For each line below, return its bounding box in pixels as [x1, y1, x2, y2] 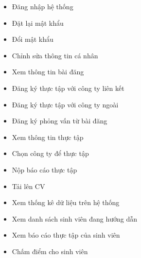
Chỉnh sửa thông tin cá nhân [12, 50, 98, 60]
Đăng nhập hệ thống [12, 1, 73, 11]
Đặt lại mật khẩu [12, 17, 64, 28]
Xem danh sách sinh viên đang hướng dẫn [12, 213, 138, 224]
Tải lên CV [12, 181, 45, 191]
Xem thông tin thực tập [12, 132, 84, 142]
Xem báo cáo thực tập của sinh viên [12, 230, 120, 240]
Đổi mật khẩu [12, 34, 53, 44]
